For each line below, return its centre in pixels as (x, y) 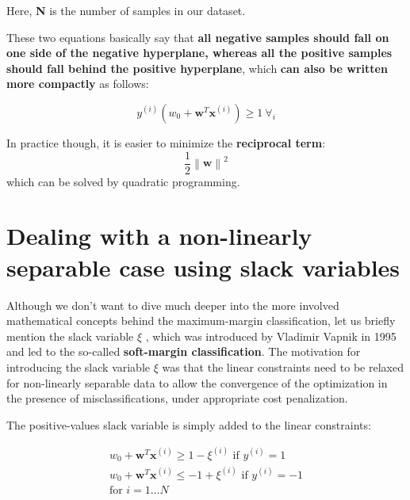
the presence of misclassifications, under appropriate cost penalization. (177, 398)
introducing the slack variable (79, 366)
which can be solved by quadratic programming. (123, 181)
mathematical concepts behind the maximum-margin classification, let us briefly (201, 321)
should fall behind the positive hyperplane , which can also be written (197, 68)
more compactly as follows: (78, 84)
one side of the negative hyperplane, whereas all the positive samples (199, 53)
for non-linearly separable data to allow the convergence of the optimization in (197, 382)
